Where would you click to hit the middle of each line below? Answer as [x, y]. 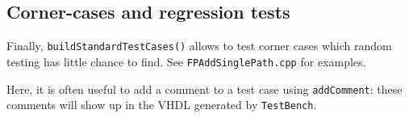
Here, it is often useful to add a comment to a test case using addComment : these [204, 88]
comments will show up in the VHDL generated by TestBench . [162, 105]
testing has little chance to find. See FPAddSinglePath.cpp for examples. [186, 61]
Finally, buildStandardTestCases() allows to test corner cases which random [199, 46]
